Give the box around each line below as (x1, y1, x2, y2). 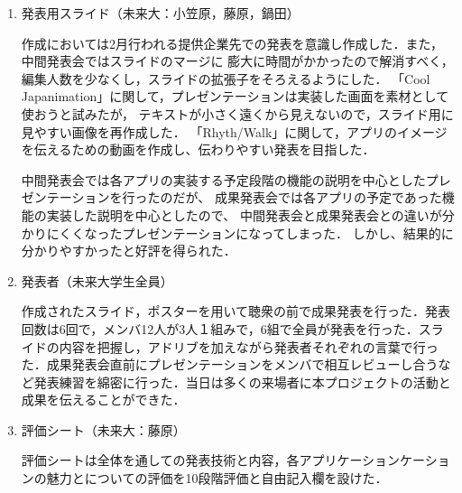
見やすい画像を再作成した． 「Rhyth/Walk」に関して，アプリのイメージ (21, 122, 448, 141)
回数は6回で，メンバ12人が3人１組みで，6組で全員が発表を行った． (21, 319, 419, 338)
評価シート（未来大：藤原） (21, 420, 186, 439)
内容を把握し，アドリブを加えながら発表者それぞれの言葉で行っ (59, 337, 439, 356)
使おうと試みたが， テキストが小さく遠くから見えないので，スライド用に (21, 104, 454, 123)
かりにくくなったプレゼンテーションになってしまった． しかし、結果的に (21, 223, 454, 242)
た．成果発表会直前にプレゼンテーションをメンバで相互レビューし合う (21, 355, 439, 374)
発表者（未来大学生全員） (21, 271, 173, 290)
